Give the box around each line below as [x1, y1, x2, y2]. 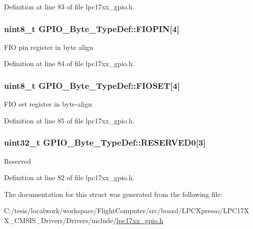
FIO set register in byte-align [4, 99, 92, 109]
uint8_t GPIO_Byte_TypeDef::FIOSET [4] [4, 79, 180, 91]
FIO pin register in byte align [4, 41, 93, 52]
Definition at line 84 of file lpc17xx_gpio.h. [4, 58, 135, 69]
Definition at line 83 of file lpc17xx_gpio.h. [4, 1, 135, 11]
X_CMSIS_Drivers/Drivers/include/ [4, 215, 117, 225]
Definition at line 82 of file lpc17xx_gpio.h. [4, 172, 135, 183]
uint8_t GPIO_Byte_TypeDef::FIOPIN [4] [4, 22, 180, 35]
